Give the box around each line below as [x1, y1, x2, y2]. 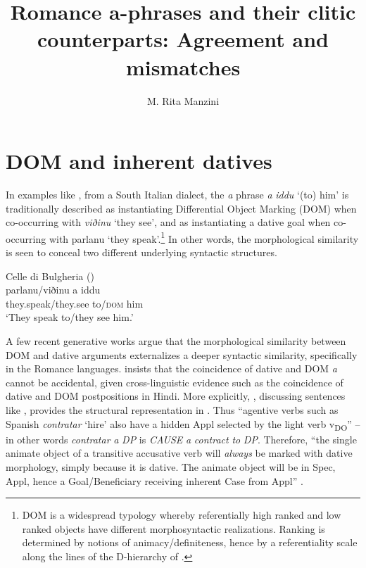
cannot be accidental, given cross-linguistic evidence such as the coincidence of [6, 374, 343, 389]
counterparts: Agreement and [37, 25, 329, 53]
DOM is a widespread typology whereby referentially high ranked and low [22, 507, 341, 522]
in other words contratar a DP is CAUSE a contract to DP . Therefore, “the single [6, 431, 357, 446]
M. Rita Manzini [146, 93, 220, 108]
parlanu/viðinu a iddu [6, 282, 101, 297]
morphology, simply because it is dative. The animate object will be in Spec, [6, 459, 336, 474]
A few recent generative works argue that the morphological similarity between [6, 334, 346, 348]
